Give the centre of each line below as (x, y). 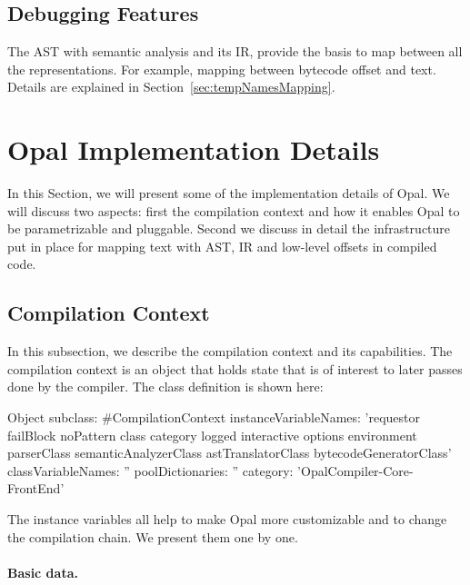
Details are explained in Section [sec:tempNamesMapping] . (171, 87)
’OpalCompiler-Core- (355, 470)
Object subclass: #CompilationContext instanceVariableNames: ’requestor (214, 417)
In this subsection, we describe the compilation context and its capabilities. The (230, 351)
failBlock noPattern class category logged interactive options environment (212, 435)
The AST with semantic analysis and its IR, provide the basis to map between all (235, 51)
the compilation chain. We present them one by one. (153, 536)
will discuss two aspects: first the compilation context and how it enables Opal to (234, 210)
